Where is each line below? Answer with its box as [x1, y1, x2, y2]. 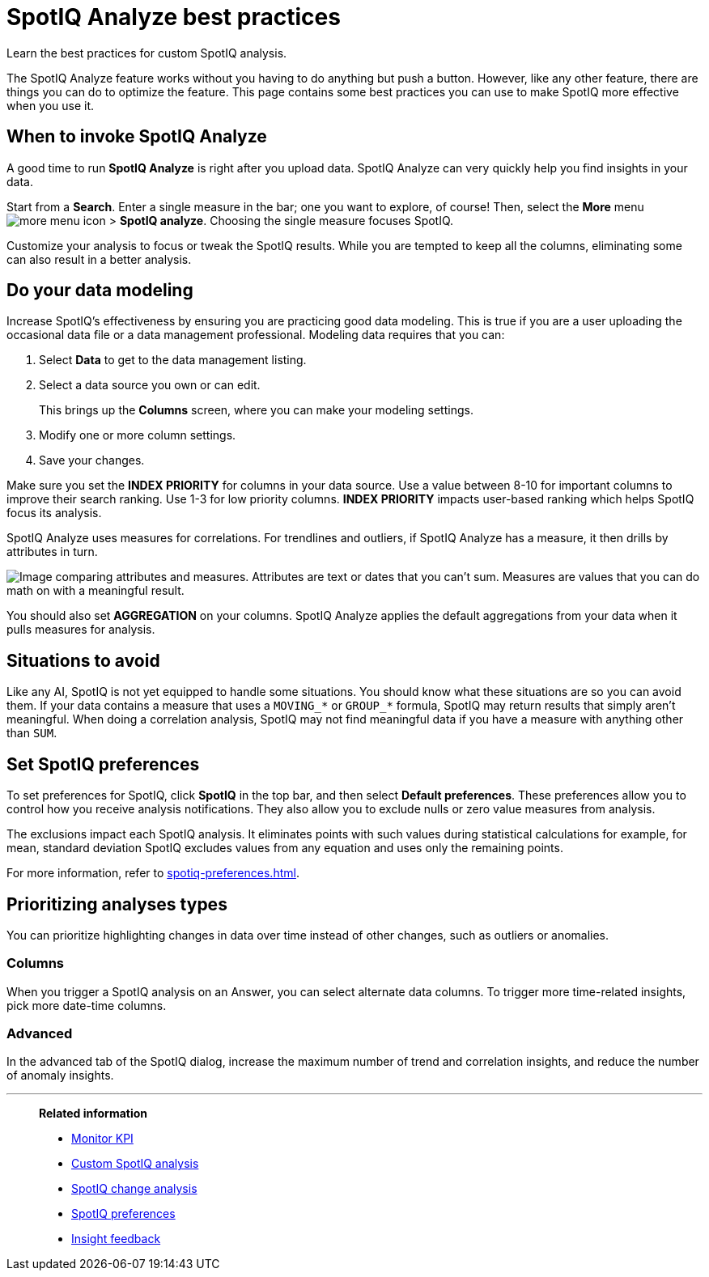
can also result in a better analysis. [6, 252, 192, 266]
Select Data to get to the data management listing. [39, 353, 307, 367]
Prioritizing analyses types [6, 893, 227, 914]
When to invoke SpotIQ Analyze [6, 126, 267, 147]
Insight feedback [71, 1232, 161, 1246]
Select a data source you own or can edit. [39, 378, 261, 392]
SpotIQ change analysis [71, 1182, 197, 1196]
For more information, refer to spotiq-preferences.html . [6, 866, 299, 880]
